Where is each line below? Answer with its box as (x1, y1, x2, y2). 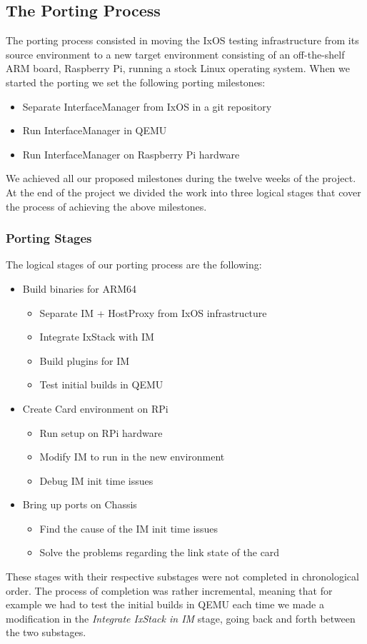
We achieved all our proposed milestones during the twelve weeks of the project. (6, 171, 356, 186)
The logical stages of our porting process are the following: (6, 257, 262, 272)
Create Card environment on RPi (22, 401, 169, 416)
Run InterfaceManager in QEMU (22, 123, 167, 138)
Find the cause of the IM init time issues (39, 520, 218, 535)
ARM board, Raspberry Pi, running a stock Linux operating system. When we (6, 61, 350, 76)
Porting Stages (6, 229, 92, 247)
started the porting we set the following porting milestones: (6, 74, 266, 89)
